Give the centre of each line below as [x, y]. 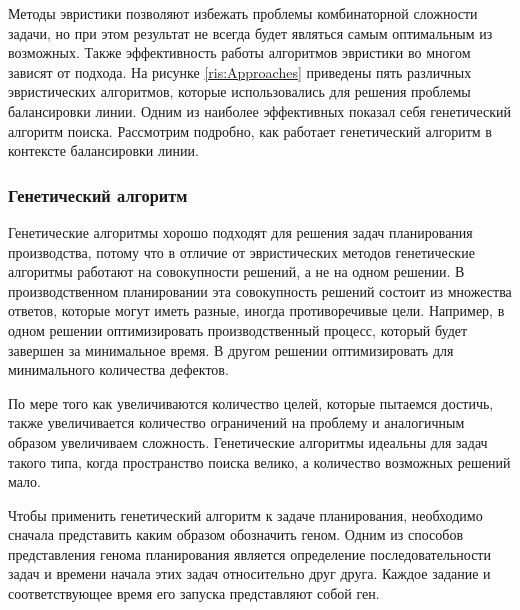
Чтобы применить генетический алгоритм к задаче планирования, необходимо [245, 514]
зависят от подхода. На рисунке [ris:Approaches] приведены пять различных [240, 71]
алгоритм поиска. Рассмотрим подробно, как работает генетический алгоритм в [250, 130]
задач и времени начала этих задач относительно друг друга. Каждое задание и [249, 573]
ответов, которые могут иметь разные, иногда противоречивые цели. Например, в [256, 310]
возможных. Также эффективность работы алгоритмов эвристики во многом [239, 52]
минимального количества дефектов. [118, 369]
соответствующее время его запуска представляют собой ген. [194, 593]
